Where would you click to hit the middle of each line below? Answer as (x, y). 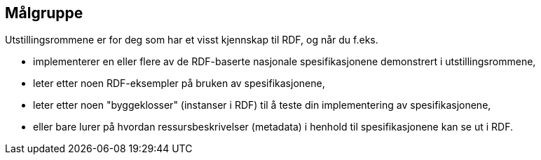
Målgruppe (44, 13)
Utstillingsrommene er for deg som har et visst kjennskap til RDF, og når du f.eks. (192, 40)
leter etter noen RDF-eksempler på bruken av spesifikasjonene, (179, 84)
